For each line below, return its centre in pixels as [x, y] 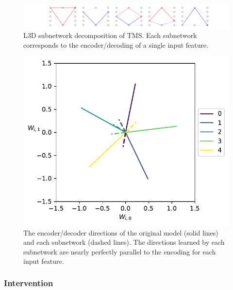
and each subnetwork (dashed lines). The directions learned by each [124, 242]
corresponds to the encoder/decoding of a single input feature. [116, 45]
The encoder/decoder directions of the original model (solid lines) [121, 232]
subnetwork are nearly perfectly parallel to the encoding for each [120, 251]
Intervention [29, 282]
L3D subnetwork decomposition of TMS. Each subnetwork [110, 35]
